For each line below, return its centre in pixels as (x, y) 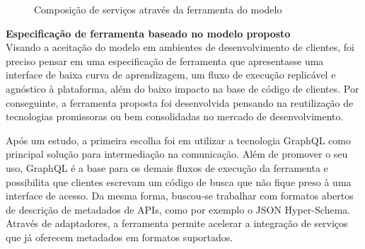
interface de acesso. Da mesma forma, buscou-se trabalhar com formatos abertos (180, 196)
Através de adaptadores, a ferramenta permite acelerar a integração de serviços (177, 223)
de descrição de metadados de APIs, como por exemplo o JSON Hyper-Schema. (178, 209)
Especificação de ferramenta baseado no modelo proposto (148, 33)
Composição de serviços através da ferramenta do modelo (158, 9)
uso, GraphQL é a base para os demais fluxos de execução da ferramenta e (167, 167)
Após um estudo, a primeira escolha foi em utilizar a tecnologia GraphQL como (178, 140)
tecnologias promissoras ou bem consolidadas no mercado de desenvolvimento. (175, 116)
